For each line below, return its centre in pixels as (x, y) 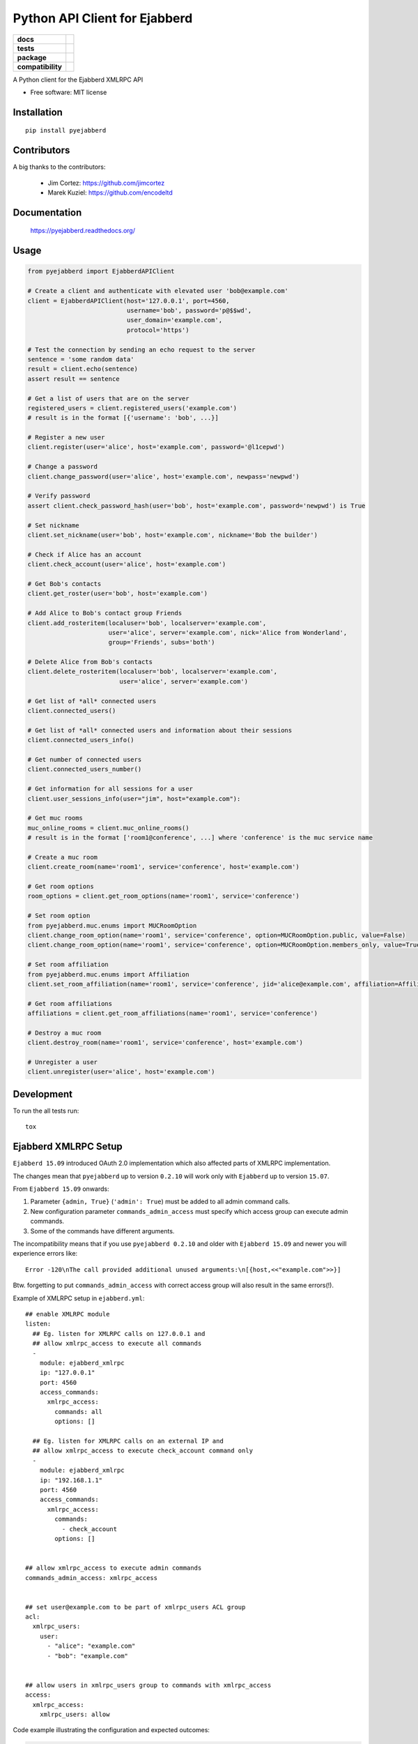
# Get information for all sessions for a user (110, 789)
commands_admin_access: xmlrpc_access (92, 1578)
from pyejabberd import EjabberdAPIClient (101, 271)
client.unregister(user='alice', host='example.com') (121, 1072)
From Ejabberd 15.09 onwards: (61, 1189)
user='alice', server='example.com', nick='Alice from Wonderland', (228, 632)
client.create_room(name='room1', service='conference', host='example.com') (163, 867)
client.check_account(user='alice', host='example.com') (127, 564)
